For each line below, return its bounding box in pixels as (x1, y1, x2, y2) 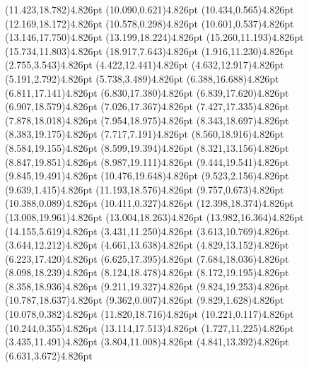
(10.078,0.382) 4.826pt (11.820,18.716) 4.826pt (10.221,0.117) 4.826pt (5, 307, 294, 321)
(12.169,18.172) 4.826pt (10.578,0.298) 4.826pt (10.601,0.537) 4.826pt (5, 16, 294, 30)
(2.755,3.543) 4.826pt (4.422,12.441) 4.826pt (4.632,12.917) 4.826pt (5, 57, 284, 72)
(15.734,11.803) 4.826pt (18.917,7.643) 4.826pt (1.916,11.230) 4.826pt (5, 43, 294, 58)
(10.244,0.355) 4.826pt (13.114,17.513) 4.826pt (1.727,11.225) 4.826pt (5, 320, 294, 335)
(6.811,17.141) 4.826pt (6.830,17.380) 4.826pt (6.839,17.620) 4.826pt (5, 85, 289, 100)
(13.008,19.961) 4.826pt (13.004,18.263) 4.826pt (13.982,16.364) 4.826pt (5, 209, 304, 224)
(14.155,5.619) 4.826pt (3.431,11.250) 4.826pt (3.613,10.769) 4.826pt (5, 223, 289, 238)
